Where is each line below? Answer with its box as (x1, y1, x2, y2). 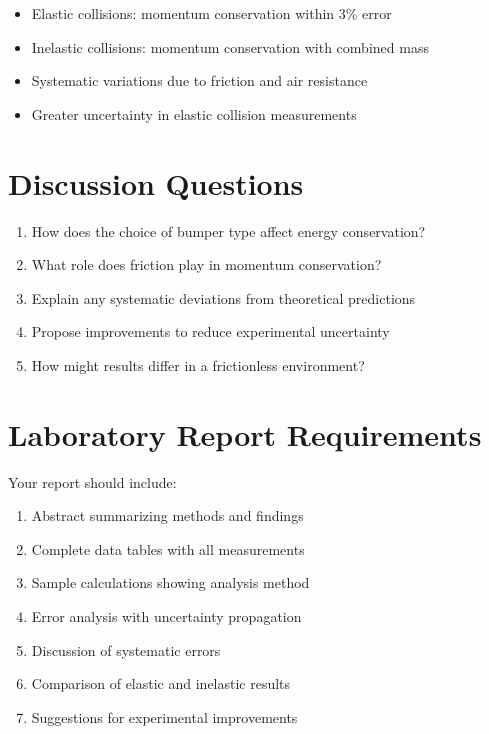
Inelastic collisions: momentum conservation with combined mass (31, 36, 429, 57)
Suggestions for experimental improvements (31, 706, 298, 727)
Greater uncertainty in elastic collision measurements (31, 103, 357, 124)
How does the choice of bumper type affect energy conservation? (31, 220, 426, 241)
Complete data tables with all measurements (31, 538, 305, 559)
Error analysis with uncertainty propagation (31, 605, 302, 626)
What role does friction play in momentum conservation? (31, 254, 382, 275)
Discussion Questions (8, 162, 304, 203)
